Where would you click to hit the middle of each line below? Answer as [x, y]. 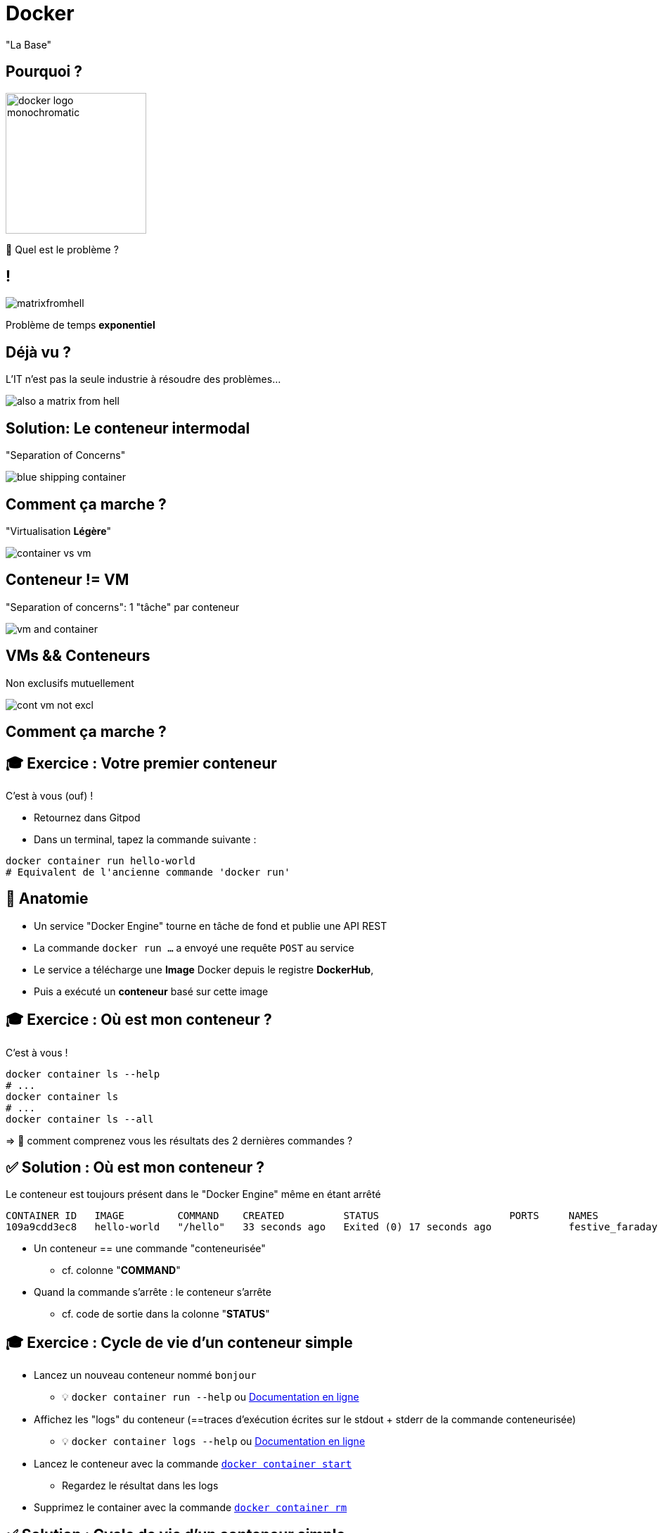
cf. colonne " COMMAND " [121, 1270]
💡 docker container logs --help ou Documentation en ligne [214, 1441]
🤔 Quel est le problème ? [62, 249]
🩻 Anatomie [47, 899]
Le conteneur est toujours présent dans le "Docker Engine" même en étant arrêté [193, 1194]
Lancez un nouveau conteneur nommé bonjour [145, 1375]
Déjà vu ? [38, 352]
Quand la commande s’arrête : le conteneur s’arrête [153, 1292]
